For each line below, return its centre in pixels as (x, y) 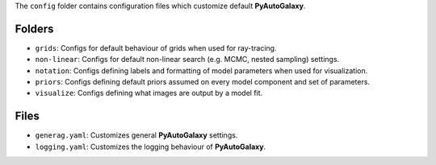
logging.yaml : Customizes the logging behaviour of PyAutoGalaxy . (151, 146)
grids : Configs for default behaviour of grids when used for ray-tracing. (156, 47)
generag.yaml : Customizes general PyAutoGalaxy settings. (136, 135)
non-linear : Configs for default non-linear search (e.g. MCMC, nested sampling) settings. (187, 60)
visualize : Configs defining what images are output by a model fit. (149, 93)
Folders (34, 29)
